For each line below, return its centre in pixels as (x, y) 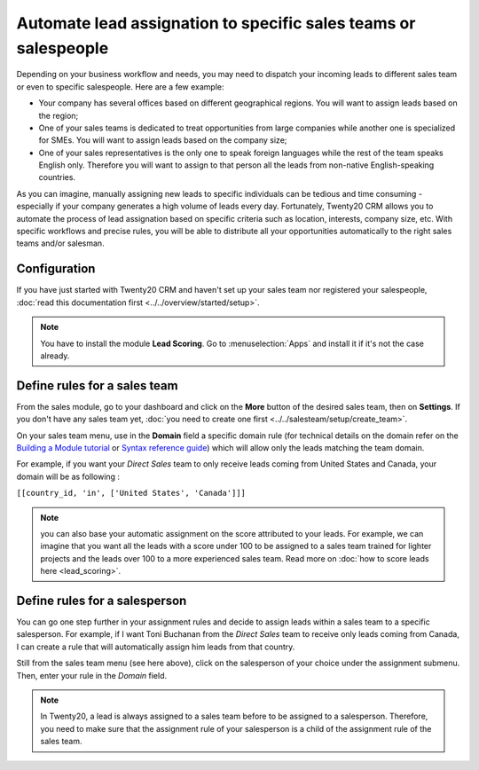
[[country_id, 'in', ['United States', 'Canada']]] (131, 493)
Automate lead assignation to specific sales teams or (216, 23)
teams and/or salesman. (61, 243)
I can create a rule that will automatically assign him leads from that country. (156, 647)
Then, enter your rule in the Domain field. (92, 675)
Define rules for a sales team (97, 385)
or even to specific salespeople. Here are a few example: (121, 86)
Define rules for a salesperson (102, 600)
